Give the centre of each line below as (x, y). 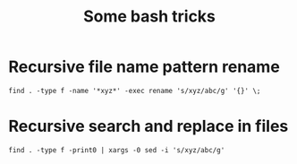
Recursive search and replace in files (148, 126)
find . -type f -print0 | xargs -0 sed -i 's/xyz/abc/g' (117, 150)
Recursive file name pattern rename (144, 67)
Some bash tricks (149, 17)
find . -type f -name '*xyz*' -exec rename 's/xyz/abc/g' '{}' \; (135, 91)
